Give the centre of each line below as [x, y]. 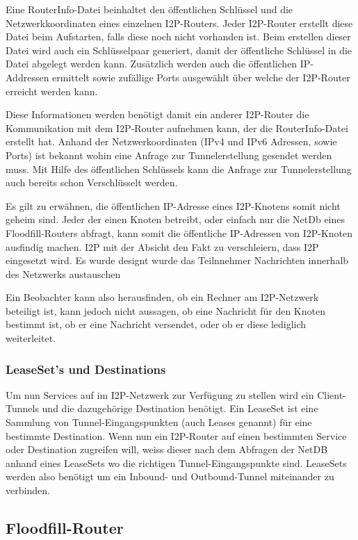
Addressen [27, 77]
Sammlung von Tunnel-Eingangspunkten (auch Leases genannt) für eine [159, 422]
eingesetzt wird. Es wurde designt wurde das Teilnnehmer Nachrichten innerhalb [177, 260]
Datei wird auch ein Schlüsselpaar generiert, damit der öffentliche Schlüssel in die [179, 50]
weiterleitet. [31, 338]
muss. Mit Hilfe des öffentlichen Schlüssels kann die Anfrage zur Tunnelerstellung [179, 169]
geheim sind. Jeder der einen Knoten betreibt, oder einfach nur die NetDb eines [176, 219]
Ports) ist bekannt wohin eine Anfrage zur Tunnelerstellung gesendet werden [169, 155]
